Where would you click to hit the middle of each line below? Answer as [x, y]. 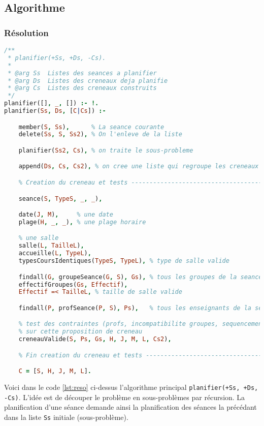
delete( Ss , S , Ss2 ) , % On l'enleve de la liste [100, 134]
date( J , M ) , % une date [66, 215]
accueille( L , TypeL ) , [55, 253]
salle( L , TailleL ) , [51, 246]
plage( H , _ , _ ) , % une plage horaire [82, 222]
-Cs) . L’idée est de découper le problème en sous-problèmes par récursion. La [125, 397]
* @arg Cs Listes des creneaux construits [82, 88]
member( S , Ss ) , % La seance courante [91, 127]
